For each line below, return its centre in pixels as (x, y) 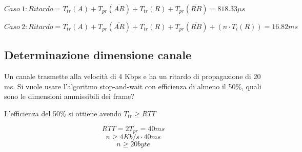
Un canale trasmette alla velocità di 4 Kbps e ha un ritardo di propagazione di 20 (133, 76)
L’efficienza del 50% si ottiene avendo (63, 113)
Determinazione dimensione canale (98, 55)
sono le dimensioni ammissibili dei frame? (69, 96)
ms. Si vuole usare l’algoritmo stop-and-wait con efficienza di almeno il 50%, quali (133, 86)
